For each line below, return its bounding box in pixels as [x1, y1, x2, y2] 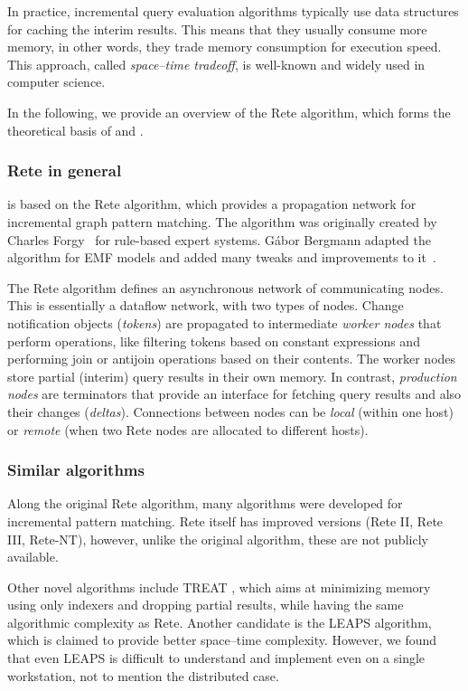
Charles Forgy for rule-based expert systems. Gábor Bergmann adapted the [7, 230, 431, 249]
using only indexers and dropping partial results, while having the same [7, 595, 404, 614]
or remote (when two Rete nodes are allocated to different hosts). [7, 420, 369, 439]
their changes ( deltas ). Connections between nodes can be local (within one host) [7, 402, 454, 421]
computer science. [7, 72, 106, 91]
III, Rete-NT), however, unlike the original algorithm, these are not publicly [7, 529, 428, 548]
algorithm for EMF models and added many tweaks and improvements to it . [7, 248, 436, 267]
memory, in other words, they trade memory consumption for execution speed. [7, 37, 442, 56]
